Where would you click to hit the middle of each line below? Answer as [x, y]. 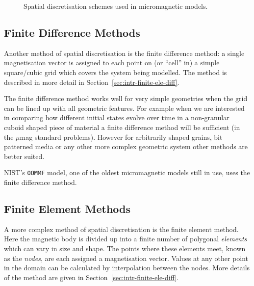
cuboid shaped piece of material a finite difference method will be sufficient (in [122, 127]
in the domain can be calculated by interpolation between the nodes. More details [127, 268]
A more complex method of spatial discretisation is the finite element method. [121, 229]
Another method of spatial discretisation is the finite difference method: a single [124, 53]
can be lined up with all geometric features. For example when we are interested [124, 108]
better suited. [24, 156]
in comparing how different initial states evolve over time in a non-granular [117, 117]
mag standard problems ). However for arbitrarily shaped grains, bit [121, 137]
